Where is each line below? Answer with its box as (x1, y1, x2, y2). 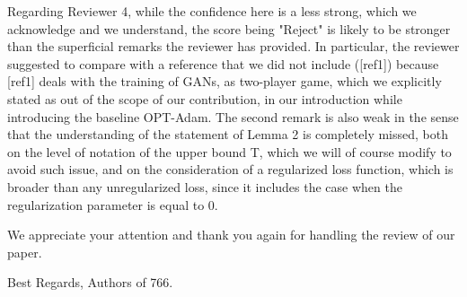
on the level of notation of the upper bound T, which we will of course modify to (7, 142, 452, 161)
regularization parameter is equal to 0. (7, 195, 218, 214)
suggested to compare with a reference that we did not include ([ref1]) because (7, 54, 439, 73)
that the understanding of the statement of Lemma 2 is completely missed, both (7, 125, 448, 144)
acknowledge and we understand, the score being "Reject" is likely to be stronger (7, 19, 451, 38)
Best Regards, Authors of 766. (7, 273, 173, 292)
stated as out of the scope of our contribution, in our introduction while (7, 89, 402, 108)
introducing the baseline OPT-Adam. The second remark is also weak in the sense (7, 107, 459, 126)
